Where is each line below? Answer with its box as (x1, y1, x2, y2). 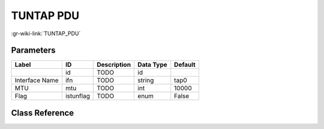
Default (174, 60, 196, 69)
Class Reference (11, 107, 74, 118)
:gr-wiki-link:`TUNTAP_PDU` (11, 30, 81, 37)
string (137, 76, 154, 85)
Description (97, 60, 131, 69)
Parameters (11, 45, 56, 56)
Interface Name (14, 76, 59, 85)
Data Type (137, 60, 167, 69)
